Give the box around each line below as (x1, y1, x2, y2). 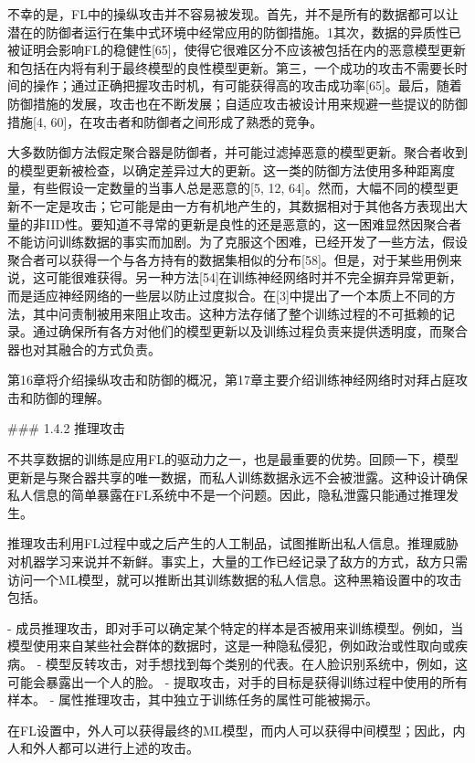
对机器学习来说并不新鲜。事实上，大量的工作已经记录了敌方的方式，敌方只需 (7, 552, 468, 571)
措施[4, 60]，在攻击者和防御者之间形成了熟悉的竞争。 (7, 111, 323, 131)
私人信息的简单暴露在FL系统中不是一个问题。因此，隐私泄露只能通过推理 (7, 485, 446, 504)
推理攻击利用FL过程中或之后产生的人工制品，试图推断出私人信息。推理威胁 (7, 534, 459, 553)
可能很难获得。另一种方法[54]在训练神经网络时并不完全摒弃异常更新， (45, 268, 462, 287)
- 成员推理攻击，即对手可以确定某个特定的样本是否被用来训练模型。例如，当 (7, 618, 464, 637)
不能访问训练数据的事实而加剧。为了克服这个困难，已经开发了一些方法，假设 (7, 232, 468, 251)
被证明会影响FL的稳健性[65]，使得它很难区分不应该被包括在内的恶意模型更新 (7, 40, 466, 59)
